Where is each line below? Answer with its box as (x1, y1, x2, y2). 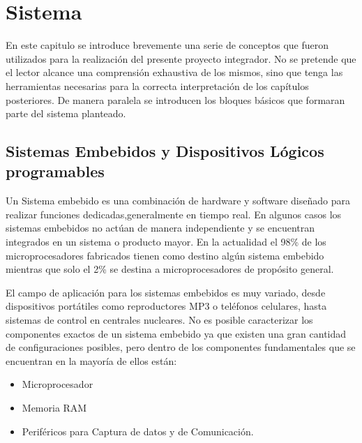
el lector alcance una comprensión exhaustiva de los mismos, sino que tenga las (6, 65, 343, 80)
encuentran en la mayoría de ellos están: (6, 353, 177, 368)
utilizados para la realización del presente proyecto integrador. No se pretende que (6, 51, 356, 66)
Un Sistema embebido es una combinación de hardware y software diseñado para (6, 193, 350, 208)
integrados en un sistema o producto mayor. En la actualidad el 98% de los (6, 234, 326, 249)
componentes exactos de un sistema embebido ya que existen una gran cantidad (6, 326, 347, 340)
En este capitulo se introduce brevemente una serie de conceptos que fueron (6, 38, 329, 52)
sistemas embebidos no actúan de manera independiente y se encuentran (6, 220, 315, 235)
